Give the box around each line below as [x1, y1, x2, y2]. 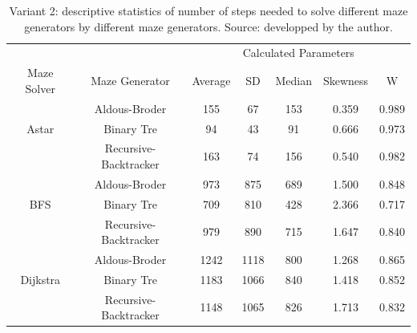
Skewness [322, 72, 369, 89]
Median [275, 72, 312, 89]
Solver [25, 79, 55, 96]
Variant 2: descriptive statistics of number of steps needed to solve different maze [9, 2, 408, 18]
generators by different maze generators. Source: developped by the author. [24, 18, 393, 35]
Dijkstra [20, 270, 61, 287]
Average [192, 72, 231, 89]
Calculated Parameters [242, 44, 354, 61]
